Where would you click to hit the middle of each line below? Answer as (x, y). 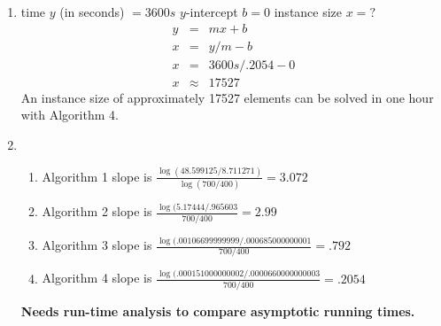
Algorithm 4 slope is (97, 278)
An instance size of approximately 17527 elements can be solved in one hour (227, 97)
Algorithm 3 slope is (97, 245)
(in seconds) (92, 12)
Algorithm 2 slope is (97, 211)
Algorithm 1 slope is (97, 176)
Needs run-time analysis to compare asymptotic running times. (218, 311)
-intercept (212, 12)
